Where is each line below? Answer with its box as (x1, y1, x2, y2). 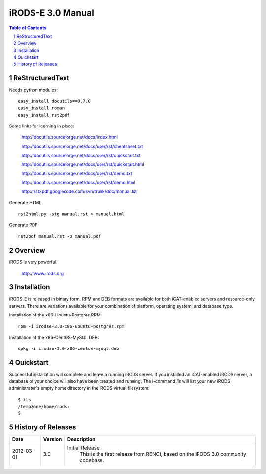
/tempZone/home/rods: (18, 404, 70, 409)
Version (43, 436, 62, 442)
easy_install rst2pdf (18, 112, 70, 118)
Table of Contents (9, 25, 47, 31)
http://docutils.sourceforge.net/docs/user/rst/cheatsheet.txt (21, 143, 143, 149)
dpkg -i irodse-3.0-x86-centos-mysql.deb (18, 346, 119, 351)
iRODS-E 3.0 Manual (9, 7, 95, 18)
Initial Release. (67, 444, 101, 451)
